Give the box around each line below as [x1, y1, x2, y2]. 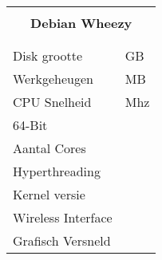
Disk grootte [13, 46, 83, 65]
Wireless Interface [13, 208, 113, 227]
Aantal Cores [13, 139, 86, 157]
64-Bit [13, 116, 48, 134]
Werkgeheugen [13, 69, 93, 88]
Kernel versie [13, 185, 85, 203]
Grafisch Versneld [13, 231, 111, 250]
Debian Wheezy [30, 14, 132, 32]
